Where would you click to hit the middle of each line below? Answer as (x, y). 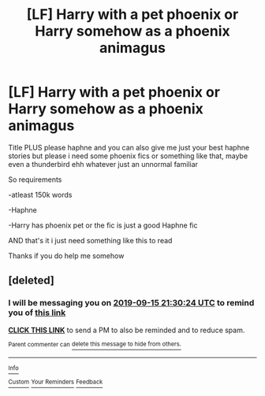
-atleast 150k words (40, 194)
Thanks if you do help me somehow (66, 255)
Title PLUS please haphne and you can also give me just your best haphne (129, 147)
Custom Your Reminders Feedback (56, 382)
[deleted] (32, 281)
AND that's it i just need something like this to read (90, 240)
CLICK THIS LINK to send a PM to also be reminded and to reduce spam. (127, 330)
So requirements (35, 179)
